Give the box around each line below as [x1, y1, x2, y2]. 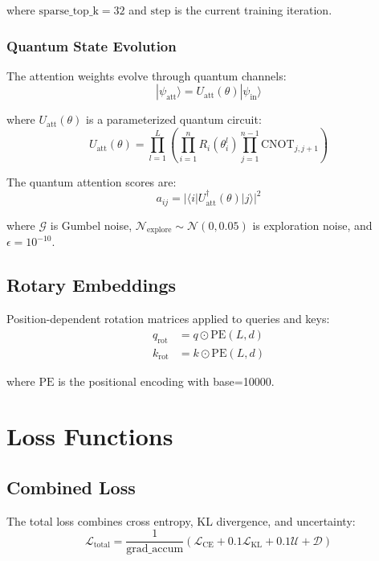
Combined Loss [6, 474, 136, 499]
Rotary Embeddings [6, 272, 177, 297]
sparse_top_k [39, 6, 99, 17]
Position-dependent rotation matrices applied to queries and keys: [6, 310, 330, 327]
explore [146, 226, 172, 235]
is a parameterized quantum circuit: [86, 111, 262, 128]
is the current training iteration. [174, 2, 332, 18]
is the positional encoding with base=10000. [58, 372, 275, 389]
